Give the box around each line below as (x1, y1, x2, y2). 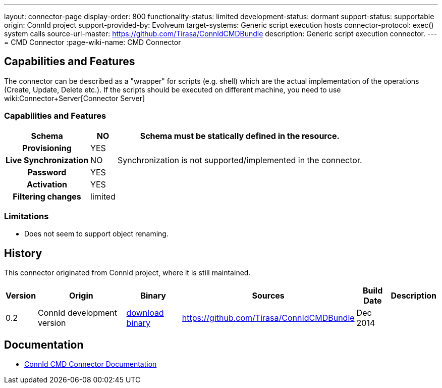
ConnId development (38, 308, 117, 318)
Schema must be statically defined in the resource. (140, 130, 340, 141)
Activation (27, 179, 67, 189)
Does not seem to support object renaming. (24, 229, 169, 238)
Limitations (4, 211, 49, 221)
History (4, 247, 42, 260)
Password (27, 167, 67, 177)
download (126, 308, 164, 318)
